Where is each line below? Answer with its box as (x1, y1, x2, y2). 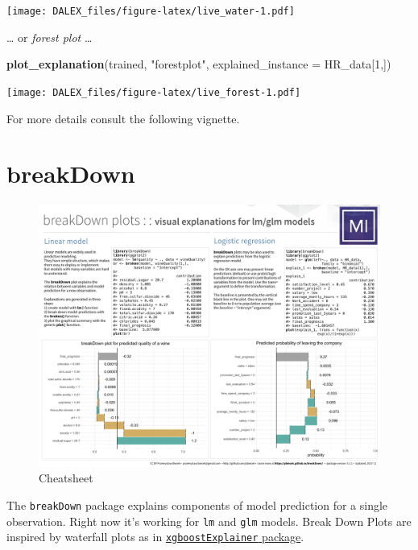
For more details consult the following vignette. (6, 110, 240, 126)
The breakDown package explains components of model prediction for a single (6, 496, 388, 513)
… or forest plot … (6, 28, 93, 45)
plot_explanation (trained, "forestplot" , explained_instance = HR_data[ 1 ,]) (6, 56, 391, 72)
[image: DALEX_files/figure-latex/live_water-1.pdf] (6, 6, 295, 17)
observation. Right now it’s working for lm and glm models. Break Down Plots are (6, 512, 412, 529)
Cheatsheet (39, 469, 93, 486)
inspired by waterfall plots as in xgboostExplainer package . (6, 528, 304, 545)
